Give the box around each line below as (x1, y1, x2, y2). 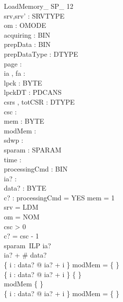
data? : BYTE (4, 183, 47, 193)
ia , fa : (4, 68, 25, 78)
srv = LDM (4, 202, 38, 212)
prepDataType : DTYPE (4, 48, 78, 59)
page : (4, 58, 22, 68)
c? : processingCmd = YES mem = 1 (4, 192, 115, 202)
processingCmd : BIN (4, 164, 68, 174)
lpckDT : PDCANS (4, 87, 62, 97)
